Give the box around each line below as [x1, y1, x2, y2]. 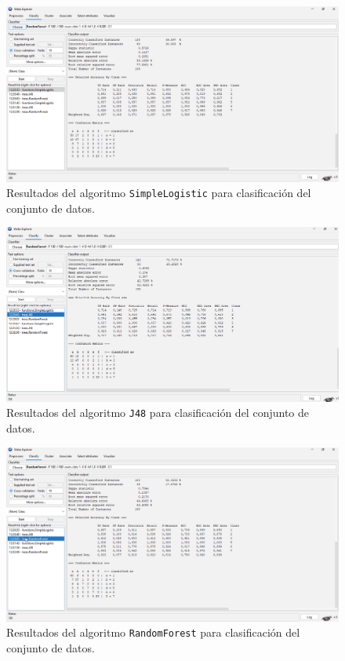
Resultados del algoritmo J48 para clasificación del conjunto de [6, 404, 309, 421]
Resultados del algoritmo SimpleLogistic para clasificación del [6, 184, 311, 201]
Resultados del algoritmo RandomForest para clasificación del [6, 624, 300, 641]
